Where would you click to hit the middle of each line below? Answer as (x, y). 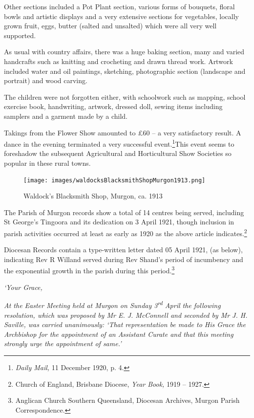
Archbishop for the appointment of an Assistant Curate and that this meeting (119, 334)
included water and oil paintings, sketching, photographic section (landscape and (125, 71)
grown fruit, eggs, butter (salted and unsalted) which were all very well (110, 26)
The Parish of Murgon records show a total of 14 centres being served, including (124, 212)
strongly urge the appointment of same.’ (63, 343)
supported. (20, 35)
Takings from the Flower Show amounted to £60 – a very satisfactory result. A (123, 132)
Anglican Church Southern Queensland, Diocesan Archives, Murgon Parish (127, 400)
